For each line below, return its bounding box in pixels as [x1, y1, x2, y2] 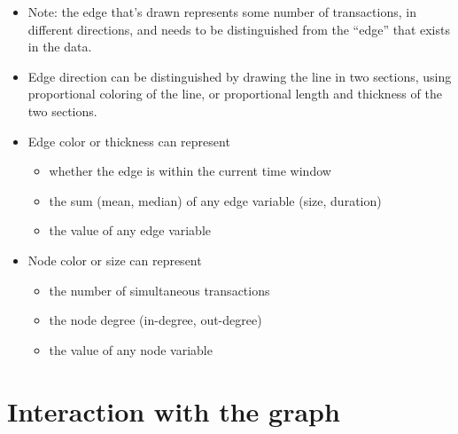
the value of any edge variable [49, 221, 212, 240]
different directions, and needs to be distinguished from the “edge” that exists [27, 20, 450, 38]
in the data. [27, 37, 92, 56]
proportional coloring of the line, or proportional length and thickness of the [27, 84, 442, 103]
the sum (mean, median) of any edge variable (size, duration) [49, 191, 382, 209]
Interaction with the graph [7, 392, 340, 429]
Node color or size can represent [27, 250, 202, 269]
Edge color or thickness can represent [27, 131, 230, 150]
